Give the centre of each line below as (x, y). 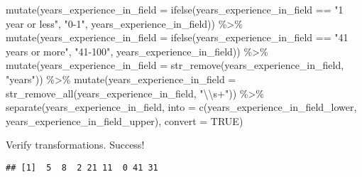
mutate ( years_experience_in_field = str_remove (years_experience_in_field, (175, 65)
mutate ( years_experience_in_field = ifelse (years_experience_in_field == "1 (175, 9)
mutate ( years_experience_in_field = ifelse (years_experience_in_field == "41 (177, 37)
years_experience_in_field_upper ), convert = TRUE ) (125, 120)
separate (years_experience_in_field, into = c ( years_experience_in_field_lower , (181, 107)
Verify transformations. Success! (75, 145)
